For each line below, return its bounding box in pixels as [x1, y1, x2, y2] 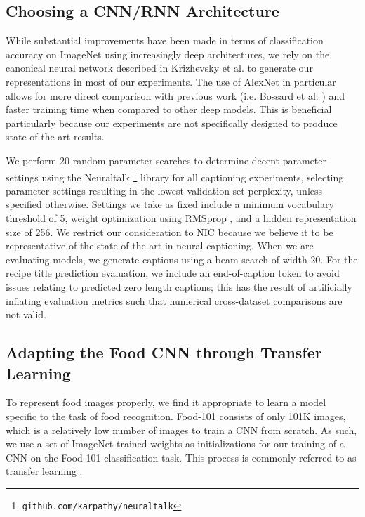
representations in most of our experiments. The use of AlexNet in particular [6, 74, 336, 89]
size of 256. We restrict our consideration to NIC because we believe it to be [6, 224, 333, 239]
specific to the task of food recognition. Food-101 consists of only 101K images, [6, 408, 346, 423]
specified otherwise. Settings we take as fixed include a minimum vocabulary [6, 197, 334, 211]
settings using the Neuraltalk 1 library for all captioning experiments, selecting [6, 167, 344, 184]
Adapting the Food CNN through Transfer [6, 341, 322, 363]
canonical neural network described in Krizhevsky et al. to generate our [6, 60, 313, 75]
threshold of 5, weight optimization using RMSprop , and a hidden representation [6, 210, 357, 225]
